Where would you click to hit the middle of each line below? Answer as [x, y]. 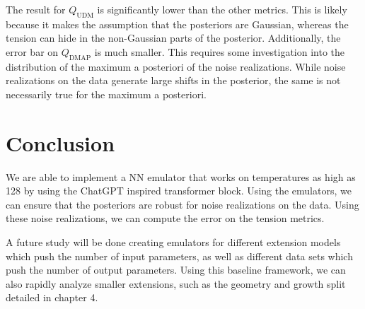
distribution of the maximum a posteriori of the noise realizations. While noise [176, 66]
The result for [36, 9]
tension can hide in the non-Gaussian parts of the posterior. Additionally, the [173, 38]
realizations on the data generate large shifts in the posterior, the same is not [173, 80]
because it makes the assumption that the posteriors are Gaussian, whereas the [177, 24]
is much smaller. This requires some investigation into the [220, 51]
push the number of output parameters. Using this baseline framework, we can [176, 270]
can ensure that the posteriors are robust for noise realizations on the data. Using [182, 204]
